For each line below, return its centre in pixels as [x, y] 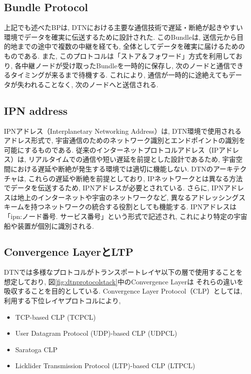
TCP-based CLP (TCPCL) [55, 317]
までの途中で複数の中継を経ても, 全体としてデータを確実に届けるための [131, 46]
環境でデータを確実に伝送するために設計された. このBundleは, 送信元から [120, 37]
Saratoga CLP [36, 349]
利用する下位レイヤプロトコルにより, [63, 301]
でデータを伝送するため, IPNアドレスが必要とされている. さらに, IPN [114, 188]
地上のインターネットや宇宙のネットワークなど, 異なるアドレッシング [128, 197]
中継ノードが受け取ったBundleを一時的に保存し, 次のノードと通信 [126, 65]
